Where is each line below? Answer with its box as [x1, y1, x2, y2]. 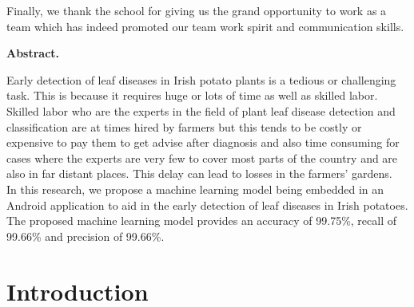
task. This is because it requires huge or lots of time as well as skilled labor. [6, 87, 378, 104]
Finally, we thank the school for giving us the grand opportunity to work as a [6, 2, 387, 18]
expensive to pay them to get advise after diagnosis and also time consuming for [6, 134, 400, 151]
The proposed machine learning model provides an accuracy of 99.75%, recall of [6, 212, 397, 229]
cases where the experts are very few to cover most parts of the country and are [6, 149, 398, 166]
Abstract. [6, 45, 60, 61]
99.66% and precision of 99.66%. [6, 227, 165, 244]
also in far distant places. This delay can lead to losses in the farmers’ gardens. [6, 165, 392, 182]
